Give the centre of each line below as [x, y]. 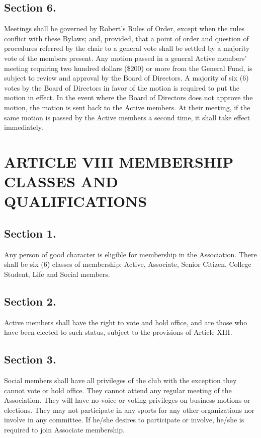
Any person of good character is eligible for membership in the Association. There [130, 254]
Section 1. [30, 233]
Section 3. [30, 359]
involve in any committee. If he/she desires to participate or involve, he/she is [124, 420]
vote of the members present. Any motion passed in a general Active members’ [125, 58]
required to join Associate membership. [64, 430]
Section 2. [30, 301]
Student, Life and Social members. [57, 274]
